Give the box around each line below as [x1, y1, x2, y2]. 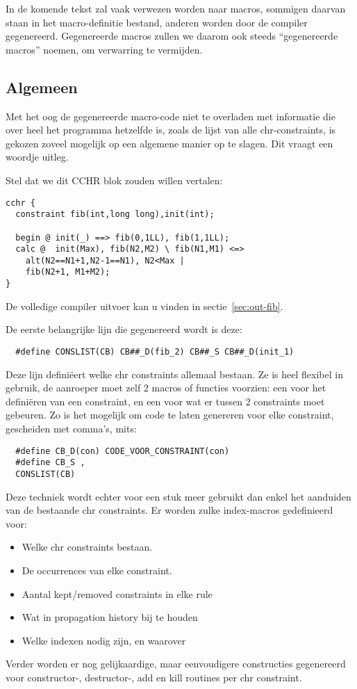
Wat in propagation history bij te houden [22, 610, 198, 624]
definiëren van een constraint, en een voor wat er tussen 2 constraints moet [6, 394, 325, 408]
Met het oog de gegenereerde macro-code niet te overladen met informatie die [6, 108, 335, 123]
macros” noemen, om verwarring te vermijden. [6, 42, 203, 56]
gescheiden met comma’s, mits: [6, 421, 137, 436]
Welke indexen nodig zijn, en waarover [22, 633, 186, 647]
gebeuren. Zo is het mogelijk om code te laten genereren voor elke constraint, [6, 407, 334, 422]
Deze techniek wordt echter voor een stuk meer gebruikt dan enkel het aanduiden [6, 489, 351, 503]
